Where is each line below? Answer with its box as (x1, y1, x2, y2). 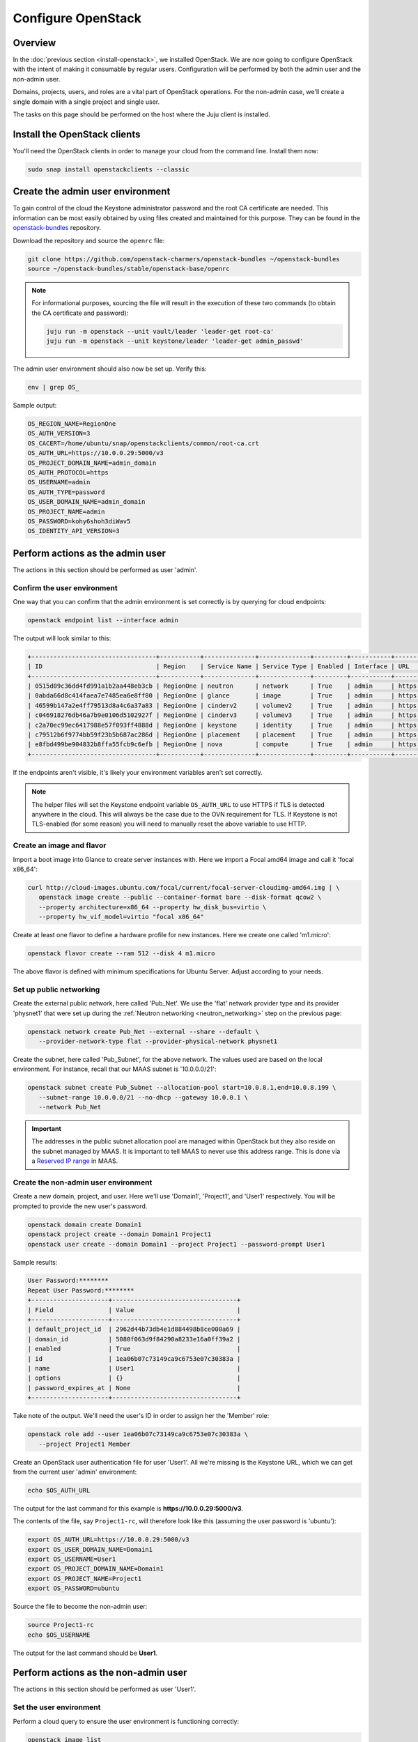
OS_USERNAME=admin (27, 478, 91, 486)
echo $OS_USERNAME (27, 1631, 91, 1639)
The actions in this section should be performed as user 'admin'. (13, 565, 198, 574)
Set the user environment (13, 1702, 101, 1712)
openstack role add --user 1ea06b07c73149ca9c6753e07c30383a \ (27, 1431, 249, 1438)
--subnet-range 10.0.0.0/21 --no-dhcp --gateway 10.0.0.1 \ (38, 1093, 249, 1101)
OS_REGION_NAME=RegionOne (27, 420, 116, 428)
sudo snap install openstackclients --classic (27, 165, 189, 174)
